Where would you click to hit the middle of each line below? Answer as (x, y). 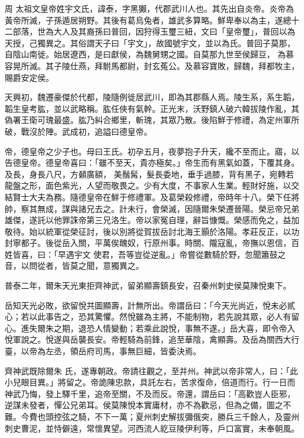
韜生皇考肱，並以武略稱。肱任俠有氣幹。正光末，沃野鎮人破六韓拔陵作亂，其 (152, 108)
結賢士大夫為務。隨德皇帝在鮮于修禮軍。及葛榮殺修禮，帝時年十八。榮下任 (148, 196)
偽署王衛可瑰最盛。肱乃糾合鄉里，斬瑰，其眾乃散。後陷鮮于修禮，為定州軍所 (152, 120)
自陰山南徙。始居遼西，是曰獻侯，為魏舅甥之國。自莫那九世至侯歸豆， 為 (145, 54)
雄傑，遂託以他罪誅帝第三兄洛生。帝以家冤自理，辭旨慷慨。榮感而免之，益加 (152, 220)
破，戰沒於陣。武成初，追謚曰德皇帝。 (78, 131)
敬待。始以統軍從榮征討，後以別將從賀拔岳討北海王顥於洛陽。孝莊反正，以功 (152, 231)
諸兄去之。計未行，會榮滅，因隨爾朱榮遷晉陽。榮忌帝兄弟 (189, 208)
